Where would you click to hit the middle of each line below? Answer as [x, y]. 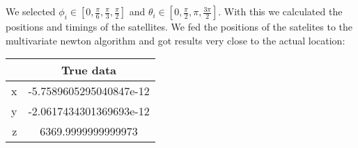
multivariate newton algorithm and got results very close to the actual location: [176, 40]
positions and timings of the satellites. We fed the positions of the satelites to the [179, 27]
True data [89, 70]
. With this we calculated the [280, 11]
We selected [31, 11]
